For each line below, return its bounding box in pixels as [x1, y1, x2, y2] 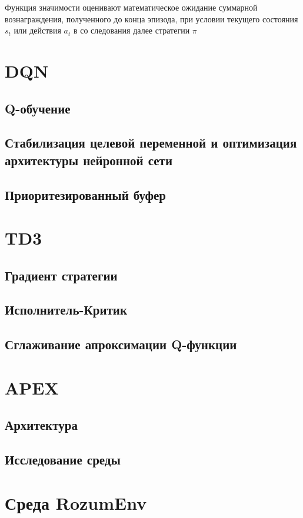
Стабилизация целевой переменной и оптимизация [5, 133, 297, 152]
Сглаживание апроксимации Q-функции [5, 335, 237, 353]
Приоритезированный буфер [5, 185, 167, 203]
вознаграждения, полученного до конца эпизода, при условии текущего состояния [5, 12, 298, 25]
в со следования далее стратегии [73, 24, 190, 36]
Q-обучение [5, 99, 71, 117]
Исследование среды [5, 450, 121, 469]
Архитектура [5, 416, 78, 434]
